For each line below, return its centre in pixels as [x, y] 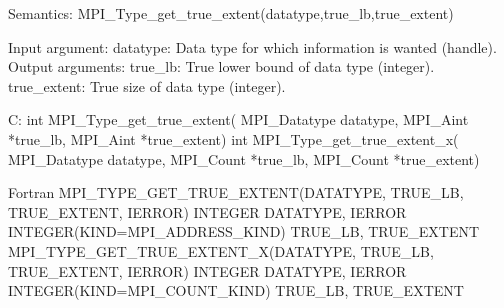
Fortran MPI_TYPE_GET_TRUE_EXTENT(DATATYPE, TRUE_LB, [236, 192]
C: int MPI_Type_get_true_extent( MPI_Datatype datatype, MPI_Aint [238, 119]
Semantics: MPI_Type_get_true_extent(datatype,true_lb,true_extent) [231, 13]
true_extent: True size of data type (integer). [147, 85]
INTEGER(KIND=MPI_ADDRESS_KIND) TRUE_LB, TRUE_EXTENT [244, 231]
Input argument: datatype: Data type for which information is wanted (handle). [252, 46]
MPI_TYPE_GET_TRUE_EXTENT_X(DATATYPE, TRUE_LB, [221, 250]
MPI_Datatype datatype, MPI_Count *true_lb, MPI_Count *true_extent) [244, 158]
